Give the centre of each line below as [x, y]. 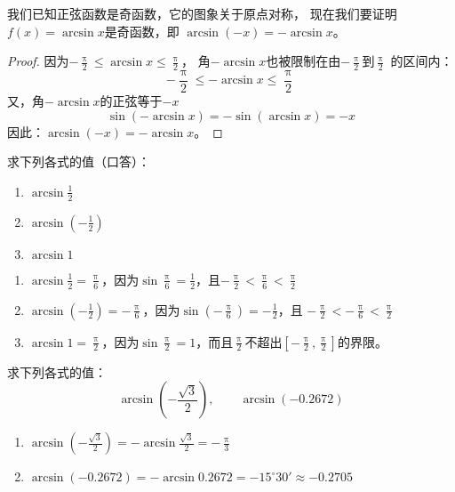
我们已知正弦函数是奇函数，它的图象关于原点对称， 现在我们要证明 [202, 13]
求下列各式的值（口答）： [79, 161]
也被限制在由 [303, 61]
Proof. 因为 [38, 61]
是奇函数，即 [142, 31]
